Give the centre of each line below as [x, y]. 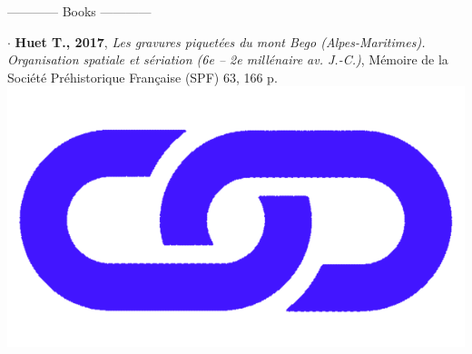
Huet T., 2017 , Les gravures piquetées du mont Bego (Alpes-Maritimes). [220, 41]
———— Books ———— [79, 11]
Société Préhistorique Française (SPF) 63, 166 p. [143, 77]
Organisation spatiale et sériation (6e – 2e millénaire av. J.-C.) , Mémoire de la [228, 59]
